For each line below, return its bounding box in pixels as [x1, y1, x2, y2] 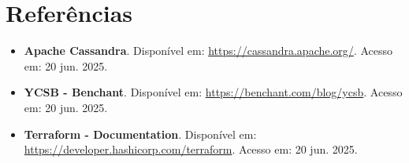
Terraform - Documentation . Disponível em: [24, 125, 257, 142]
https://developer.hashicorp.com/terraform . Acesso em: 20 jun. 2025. [24, 141, 358, 158]
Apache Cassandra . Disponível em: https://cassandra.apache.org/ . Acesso [24, 42, 393, 59]
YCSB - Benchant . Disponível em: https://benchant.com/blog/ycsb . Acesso [24, 84, 403, 100]
